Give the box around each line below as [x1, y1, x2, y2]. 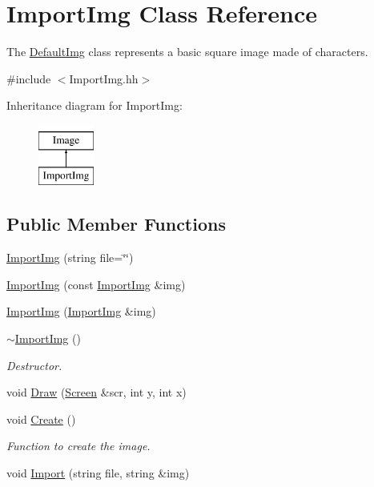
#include [6, 70, 51, 87]
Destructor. [6, 356, 62, 373]
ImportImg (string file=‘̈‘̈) [6, 249, 134, 266]
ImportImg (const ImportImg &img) [6, 276, 186, 292]
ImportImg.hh [69, 70, 139, 87]
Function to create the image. [6, 437, 151, 454]
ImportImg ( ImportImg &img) [6, 303, 156, 320]
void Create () [6, 410, 76, 427]
